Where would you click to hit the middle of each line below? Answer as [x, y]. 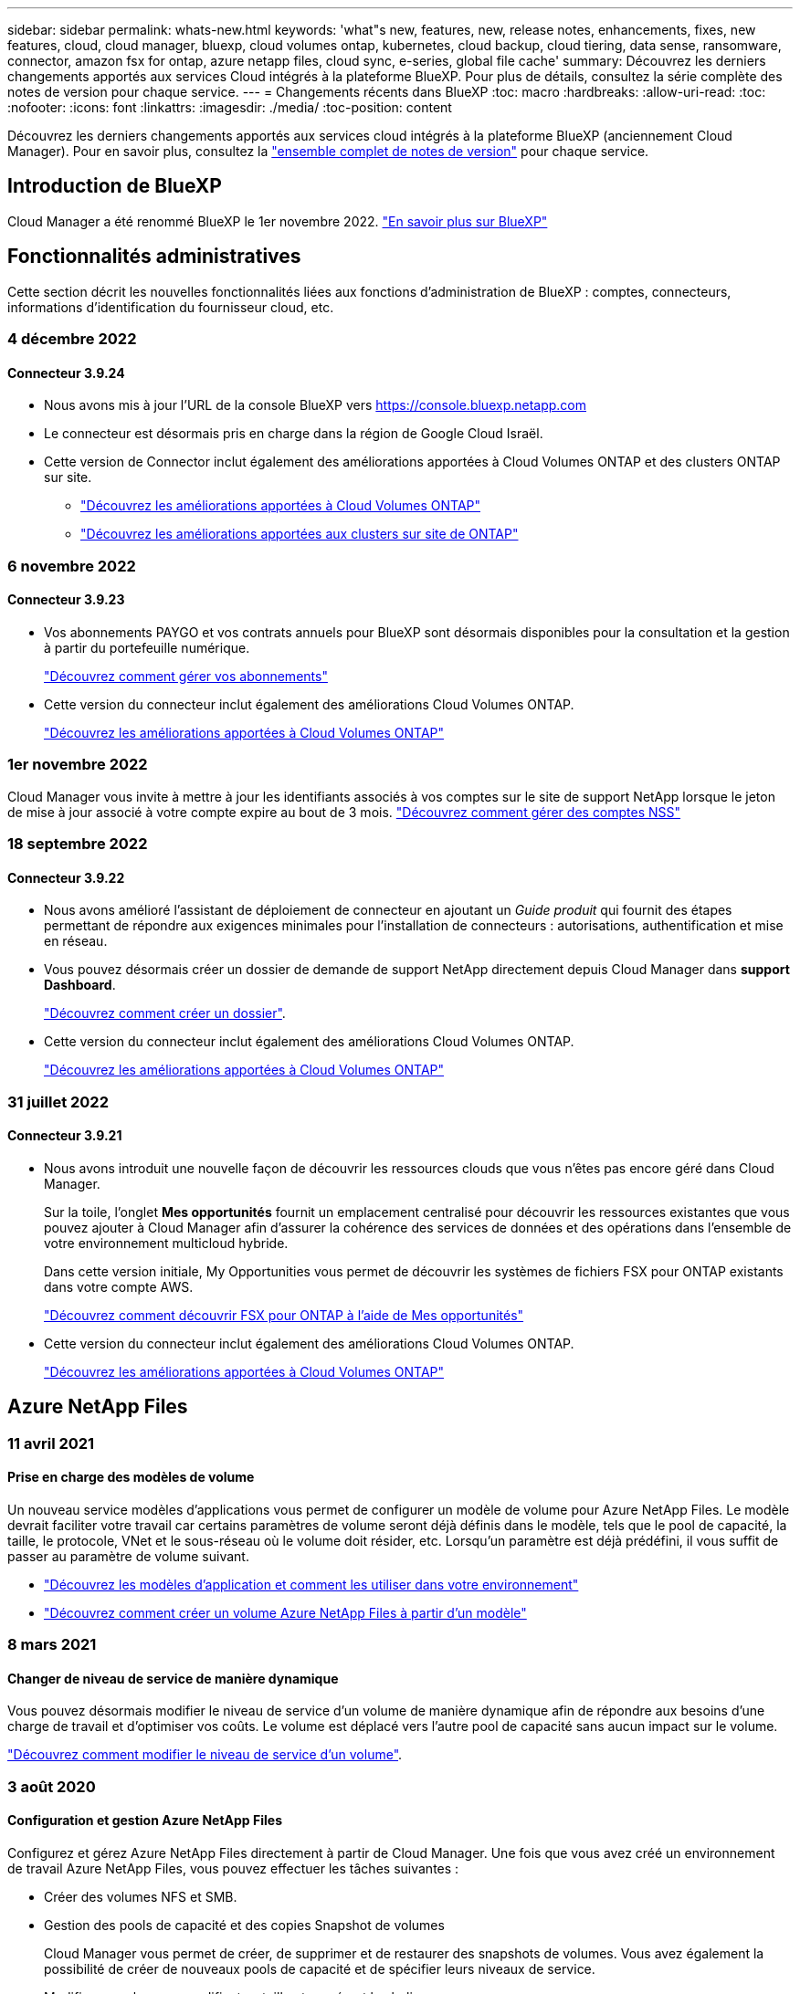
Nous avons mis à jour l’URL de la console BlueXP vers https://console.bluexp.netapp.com [316, 405]
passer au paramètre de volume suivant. [128, 1556]
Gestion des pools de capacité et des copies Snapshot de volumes [244, 1926]
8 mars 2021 [52, 1645]
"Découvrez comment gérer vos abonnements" [186, 676]
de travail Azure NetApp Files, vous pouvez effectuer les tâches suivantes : [233, 1869]
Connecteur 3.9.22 [66, 877]
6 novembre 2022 [72, 566]
